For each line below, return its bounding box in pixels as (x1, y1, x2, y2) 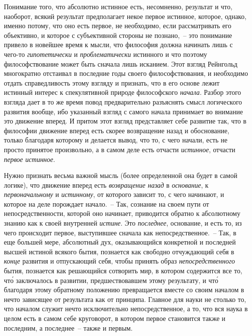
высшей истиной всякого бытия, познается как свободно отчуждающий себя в (4, 246, 235, 256)
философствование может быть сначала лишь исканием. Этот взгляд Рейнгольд (4, 58, 237, 69)
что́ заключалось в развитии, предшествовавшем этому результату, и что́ (4, 275, 219, 285)
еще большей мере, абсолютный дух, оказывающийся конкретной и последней (4, 237, 236, 247)
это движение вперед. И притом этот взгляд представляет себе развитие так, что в (4, 116, 247, 126)
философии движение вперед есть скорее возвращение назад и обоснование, (4, 125, 230, 135)
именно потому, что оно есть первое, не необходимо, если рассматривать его (4, 20, 232, 31)
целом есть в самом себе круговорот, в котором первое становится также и (4, 313, 226, 323)
